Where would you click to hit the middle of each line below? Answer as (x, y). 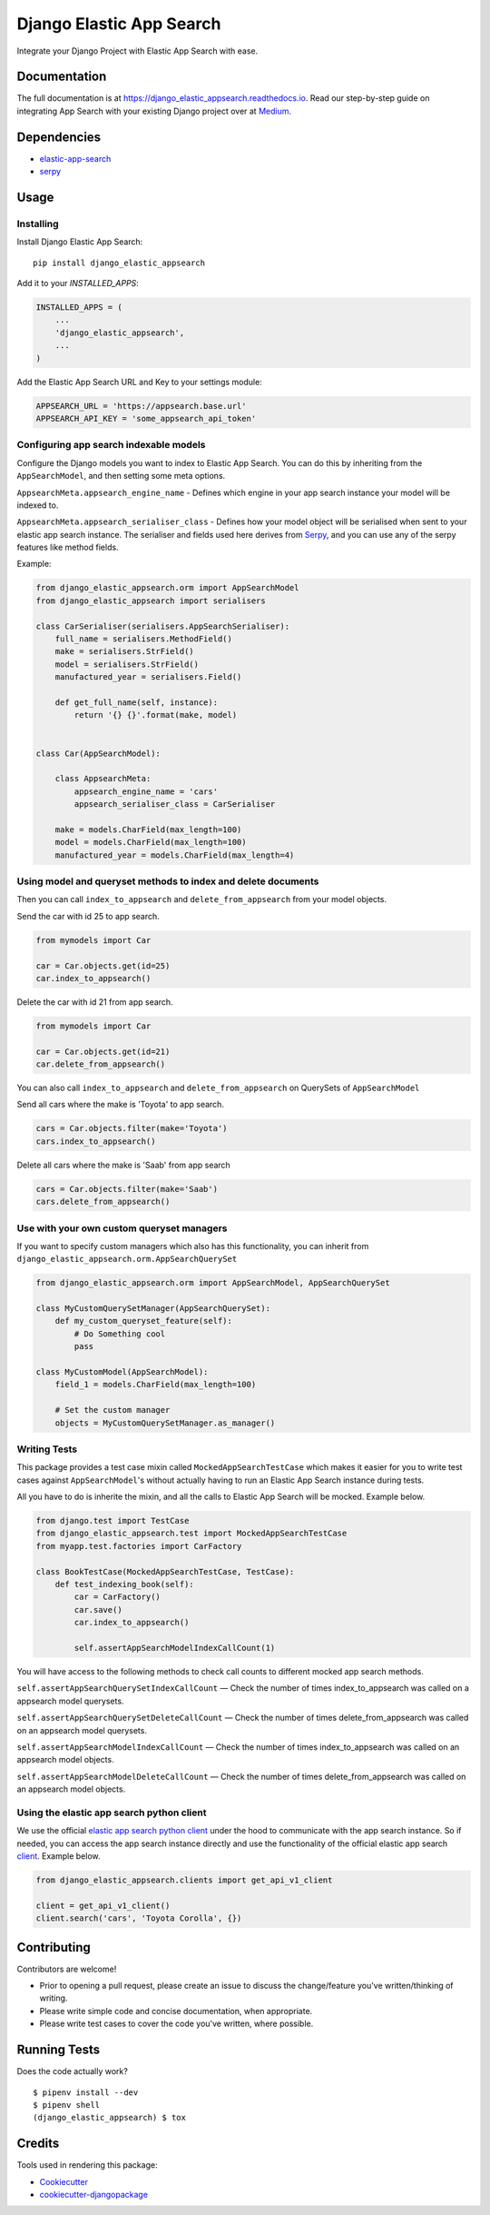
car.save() (98, 1609)
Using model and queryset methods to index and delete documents (168, 881)
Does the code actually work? (73, 2071)
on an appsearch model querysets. (82, 1730)
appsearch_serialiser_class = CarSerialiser (175, 805)
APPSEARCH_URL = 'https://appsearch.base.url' (141, 406)
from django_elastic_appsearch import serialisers (151, 601)
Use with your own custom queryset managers (122, 1228)
